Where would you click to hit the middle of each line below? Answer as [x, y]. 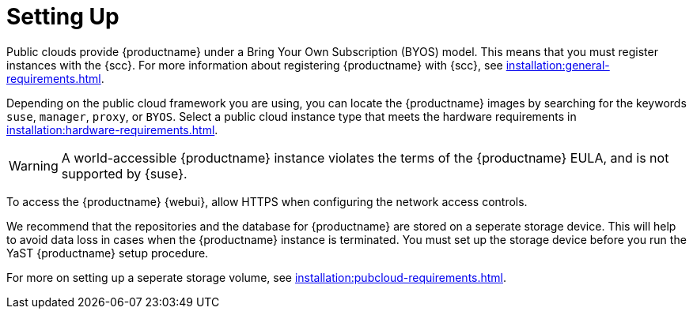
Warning [34, 165]
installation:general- [558, 65]
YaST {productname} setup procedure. [108, 253]
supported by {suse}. [124, 173]
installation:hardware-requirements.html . [112, 129]
